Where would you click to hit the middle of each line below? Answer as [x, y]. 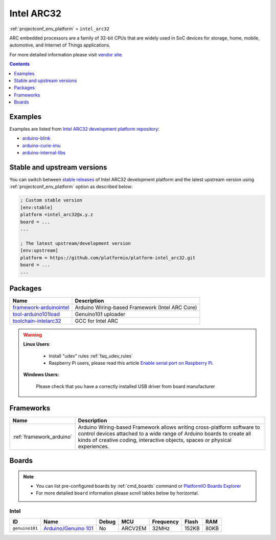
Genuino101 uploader [100, 314]
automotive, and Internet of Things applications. [60, 45]
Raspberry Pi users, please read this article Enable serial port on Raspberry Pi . [131, 363]
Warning [32, 335]
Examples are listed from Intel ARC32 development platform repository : [84, 129]
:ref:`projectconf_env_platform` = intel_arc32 [60, 29]
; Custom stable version [51, 200]
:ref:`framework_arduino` [42, 437]
